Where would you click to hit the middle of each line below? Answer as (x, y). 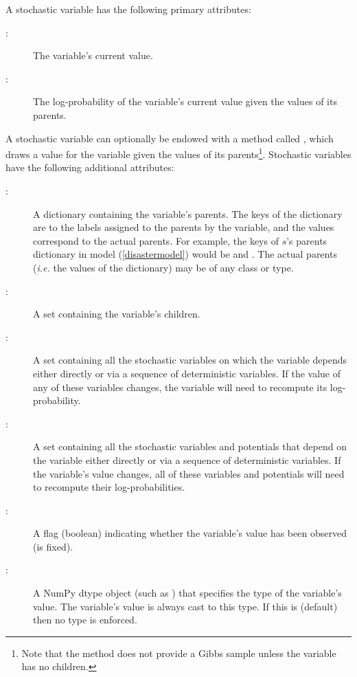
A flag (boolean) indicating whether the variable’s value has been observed (190, 533)
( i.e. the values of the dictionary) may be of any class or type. (163, 267)
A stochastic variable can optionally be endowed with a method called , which (170, 138)
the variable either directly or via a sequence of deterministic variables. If (187, 459)
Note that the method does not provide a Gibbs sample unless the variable (179, 653)
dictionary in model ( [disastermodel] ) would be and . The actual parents (185, 254)
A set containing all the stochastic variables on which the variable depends (190, 360)
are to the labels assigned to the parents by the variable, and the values (184, 227)
